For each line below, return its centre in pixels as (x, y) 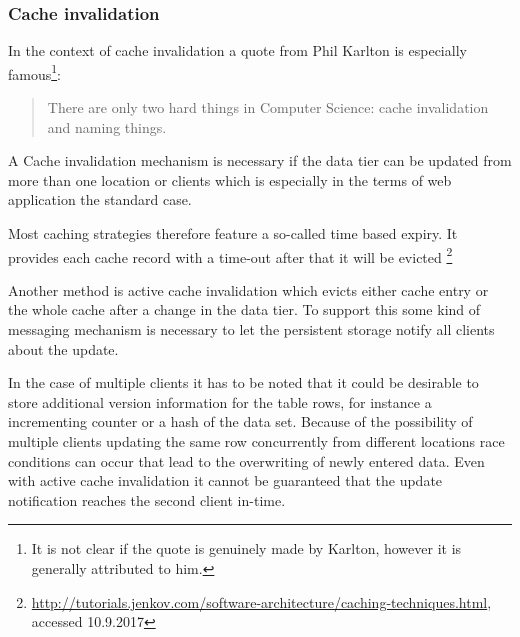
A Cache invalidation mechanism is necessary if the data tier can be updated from (260, 160)
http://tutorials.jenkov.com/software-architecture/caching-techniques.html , (261, 601)
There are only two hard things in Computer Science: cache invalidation (268, 107)
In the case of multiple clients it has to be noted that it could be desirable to (243, 382)
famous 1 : (34, 72)
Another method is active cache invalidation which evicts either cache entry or (248, 289)
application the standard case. (100, 199)
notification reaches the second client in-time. (147, 499)
